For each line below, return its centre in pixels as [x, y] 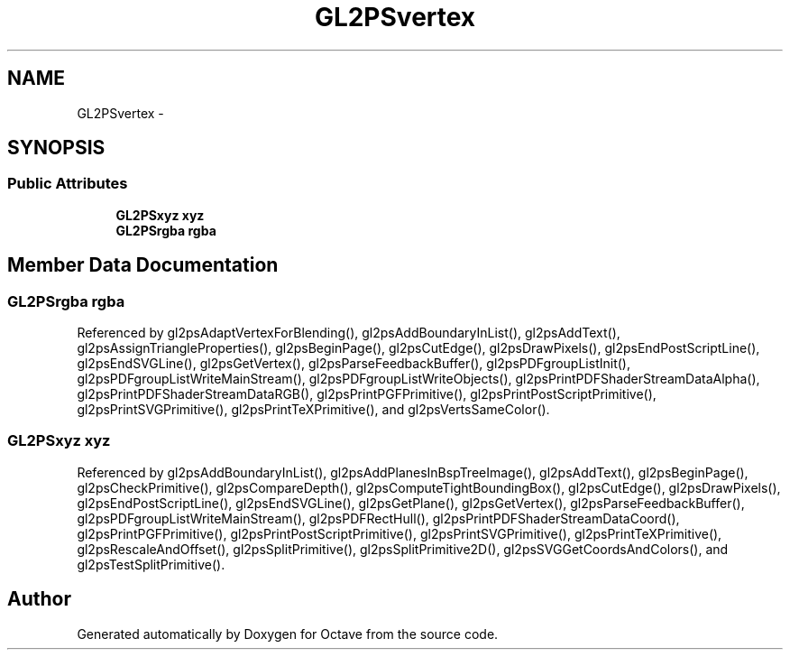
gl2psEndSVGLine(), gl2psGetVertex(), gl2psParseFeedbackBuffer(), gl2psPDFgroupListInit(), [354, 364]
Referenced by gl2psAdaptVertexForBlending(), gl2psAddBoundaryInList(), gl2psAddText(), [349, 333]
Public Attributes [68, 184]
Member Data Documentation [143, 265]
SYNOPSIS [56, 148]
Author [39, 599]
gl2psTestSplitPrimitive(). [151, 564]
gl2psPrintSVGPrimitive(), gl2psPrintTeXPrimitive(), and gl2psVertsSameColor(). [313, 410]
